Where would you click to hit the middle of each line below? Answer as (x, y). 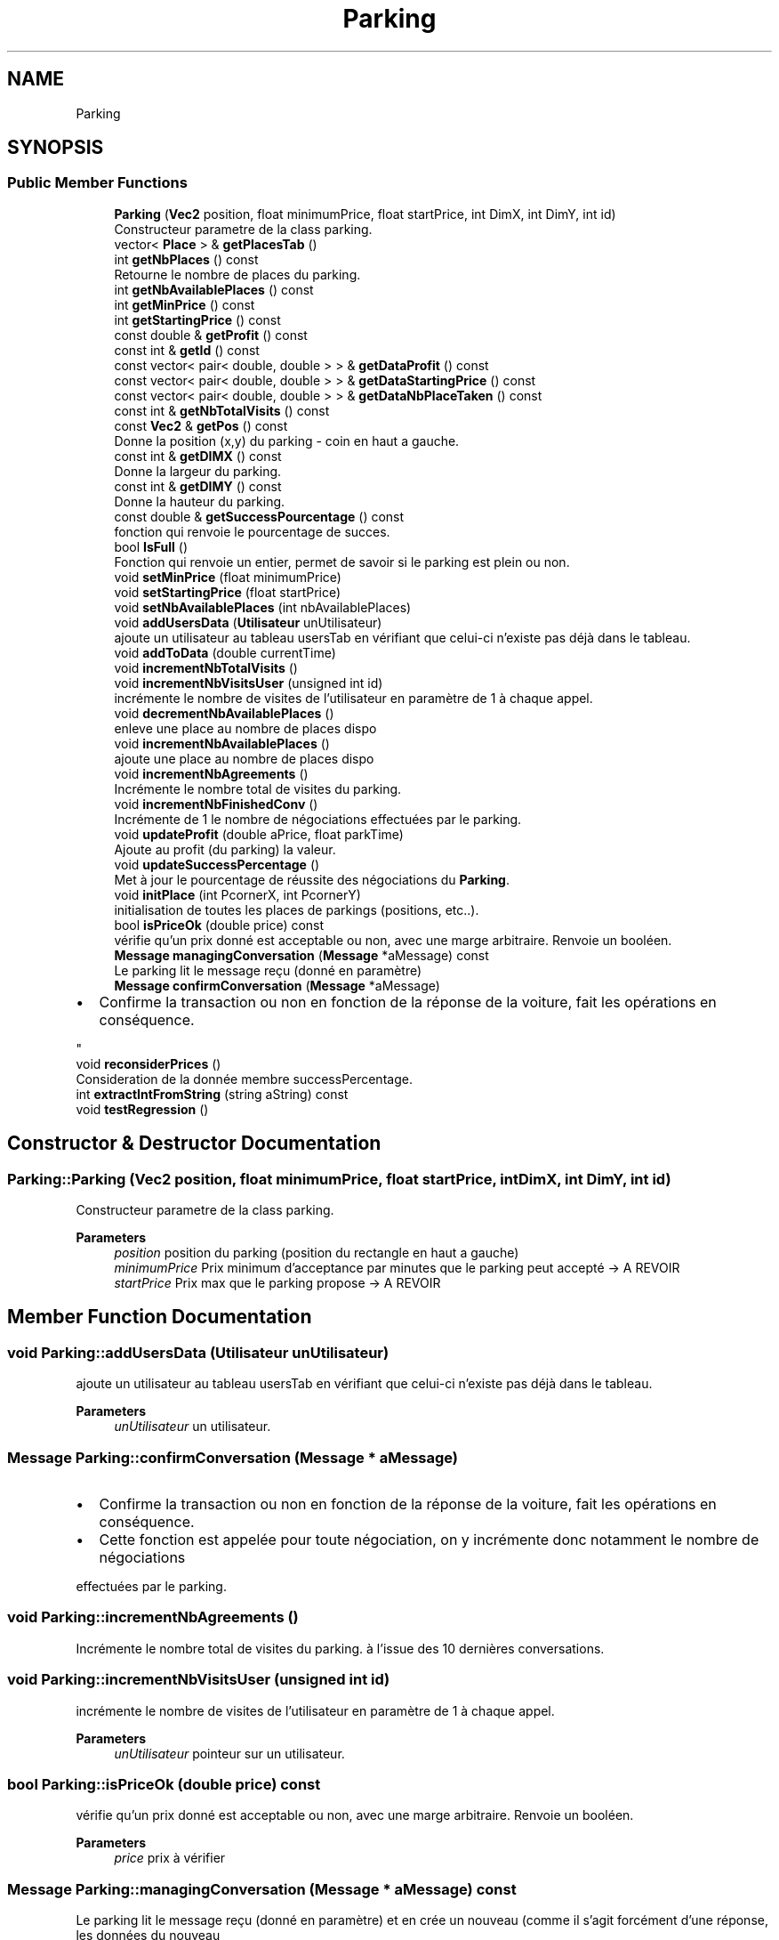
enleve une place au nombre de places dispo (245, 728)
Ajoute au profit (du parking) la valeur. (225, 849)
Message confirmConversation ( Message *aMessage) (277, 985)
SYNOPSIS (56, 148)
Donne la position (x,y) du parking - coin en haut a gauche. (287, 441)
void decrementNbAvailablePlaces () (224, 713)
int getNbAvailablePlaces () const (214, 289)
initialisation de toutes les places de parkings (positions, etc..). (297, 909)
